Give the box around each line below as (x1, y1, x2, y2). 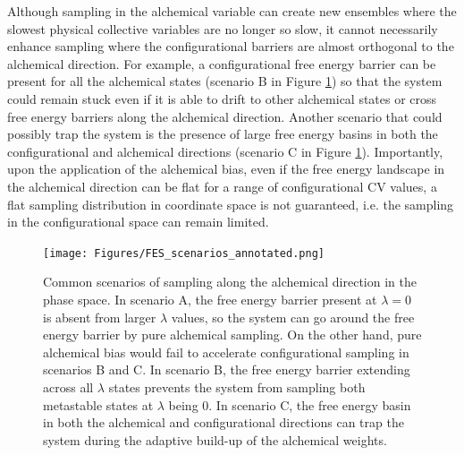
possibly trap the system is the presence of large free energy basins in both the (7, 124, 438, 143)
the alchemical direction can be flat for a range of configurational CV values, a (7, 176, 437, 195)
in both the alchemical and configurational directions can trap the (43, 413, 404, 432)
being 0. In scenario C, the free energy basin (168, 395, 411, 414)
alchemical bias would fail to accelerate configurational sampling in (43, 342, 409, 361)
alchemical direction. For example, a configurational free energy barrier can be (7, 54, 436, 73)
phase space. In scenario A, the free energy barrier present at (43, 289, 377, 308)
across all (43, 377, 94, 396)
